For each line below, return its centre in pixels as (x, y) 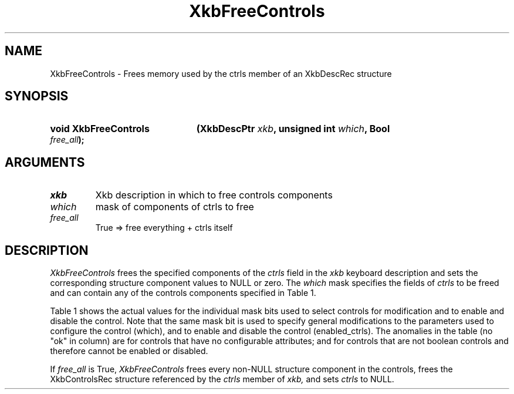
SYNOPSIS (37, 96)
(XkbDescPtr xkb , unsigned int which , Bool (293, 129)
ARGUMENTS (45, 162)
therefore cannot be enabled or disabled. (129, 351)
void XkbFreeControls (100, 129)
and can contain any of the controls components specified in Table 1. (183, 293)
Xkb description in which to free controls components (214, 195)
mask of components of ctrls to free (175, 207)
